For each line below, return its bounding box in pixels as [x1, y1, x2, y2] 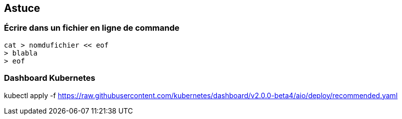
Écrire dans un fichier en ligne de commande [4, 23, 180, 33]
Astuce [4, 2, 40, 14]
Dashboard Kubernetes [4, 73, 96, 83]
